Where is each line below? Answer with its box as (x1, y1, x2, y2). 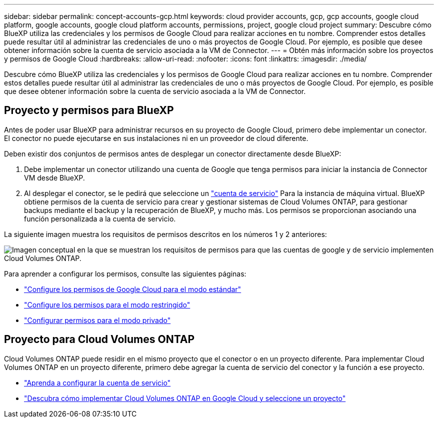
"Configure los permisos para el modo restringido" (24, 300, 190, 309)
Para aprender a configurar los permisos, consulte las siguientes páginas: (4, 269, 246, 278)
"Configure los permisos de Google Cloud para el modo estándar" (24, 284, 241, 293)
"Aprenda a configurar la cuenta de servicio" (24, 378, 171, 387)
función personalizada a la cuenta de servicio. (24, 214, 176, 223)
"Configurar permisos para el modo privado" (24, 315, 171, 324)
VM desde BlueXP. (24, 173, 85, 182)
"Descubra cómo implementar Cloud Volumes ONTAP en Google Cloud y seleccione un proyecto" (24, 393, 346, 402)
